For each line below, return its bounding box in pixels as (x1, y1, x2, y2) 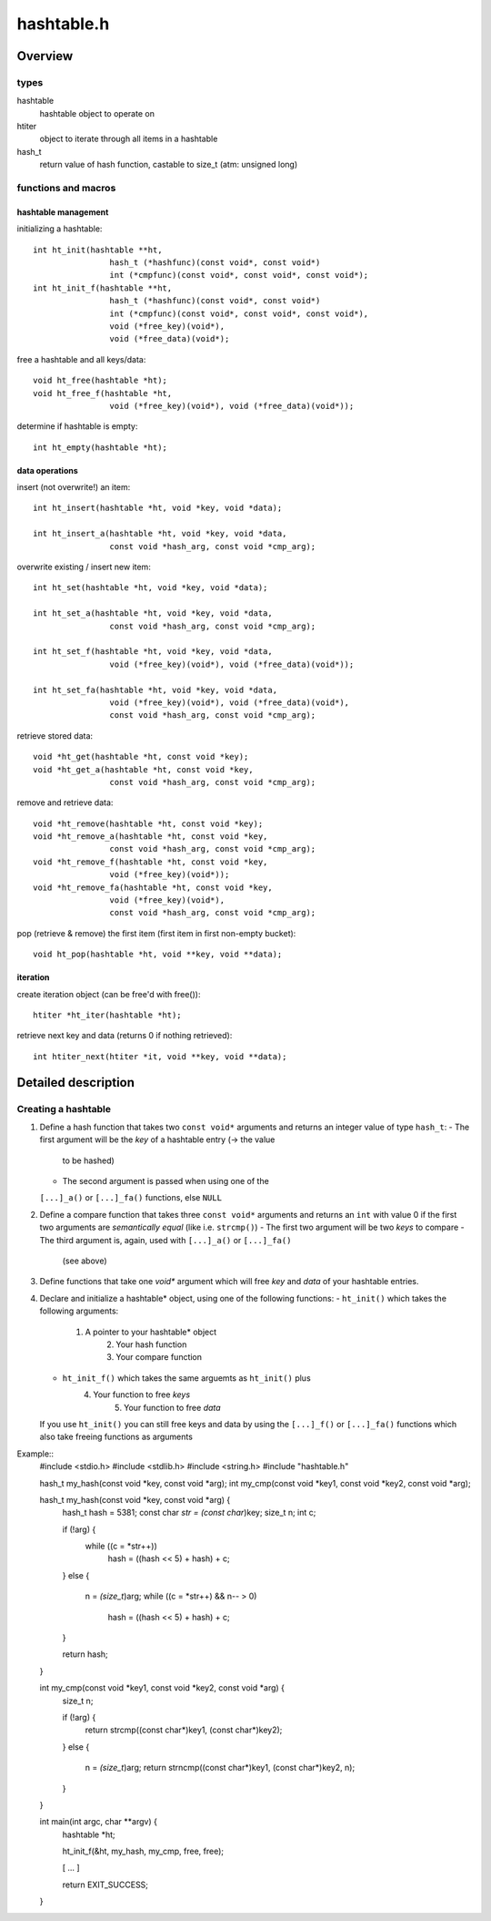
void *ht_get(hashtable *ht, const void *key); (33, 751, 249, 762)
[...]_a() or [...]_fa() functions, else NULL (39, 1192, 223, 1203)
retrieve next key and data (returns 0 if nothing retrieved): (16, 1030, 233, 1041)
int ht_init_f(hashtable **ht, (33, 282, 173, 293)
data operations (16, 465, 79, 475)
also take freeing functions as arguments (39, 1431, 193, 1443)
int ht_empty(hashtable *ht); (33, 442, 168, 453)
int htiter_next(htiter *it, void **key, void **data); (33, 1051, 287, 1061)
